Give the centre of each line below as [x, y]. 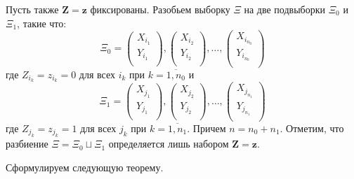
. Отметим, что [312, 128]
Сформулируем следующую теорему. [85, 167]
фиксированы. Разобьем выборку [160, 9]
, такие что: [42, 23]
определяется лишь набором [169, 144]
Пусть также [32, 9]
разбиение [27, 144]
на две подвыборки [284, 9]
